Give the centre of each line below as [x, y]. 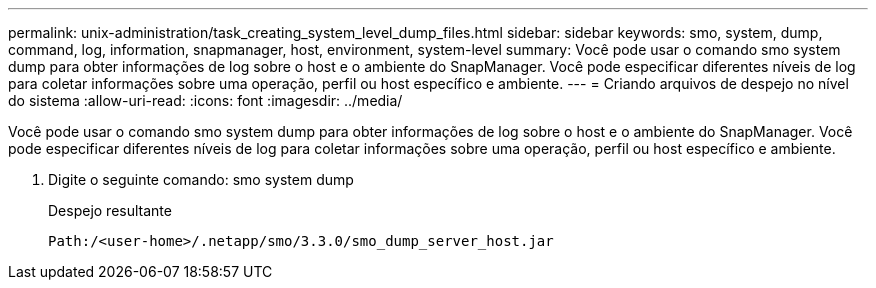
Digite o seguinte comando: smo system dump [201, 179]
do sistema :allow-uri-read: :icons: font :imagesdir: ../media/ [205, 100]
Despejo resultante [110, 210]
